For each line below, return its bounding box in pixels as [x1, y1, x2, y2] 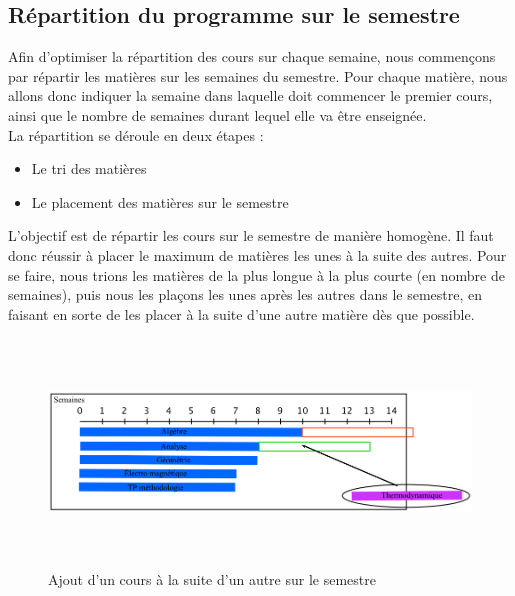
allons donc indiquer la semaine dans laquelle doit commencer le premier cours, [8, 85, 493, 106]
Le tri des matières [31, 158, 147, 179]
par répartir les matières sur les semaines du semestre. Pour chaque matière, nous [8, 65, 508, 86]
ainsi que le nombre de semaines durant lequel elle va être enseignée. [8, 104, 427, 125]
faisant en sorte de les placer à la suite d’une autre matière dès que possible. [8, 303, 475, 324]
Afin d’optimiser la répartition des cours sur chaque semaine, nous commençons [8, 46, 496, 67]
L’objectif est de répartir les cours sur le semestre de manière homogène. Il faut [8, 225, 494, 246]
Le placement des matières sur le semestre [31, 191, 289, 212]
